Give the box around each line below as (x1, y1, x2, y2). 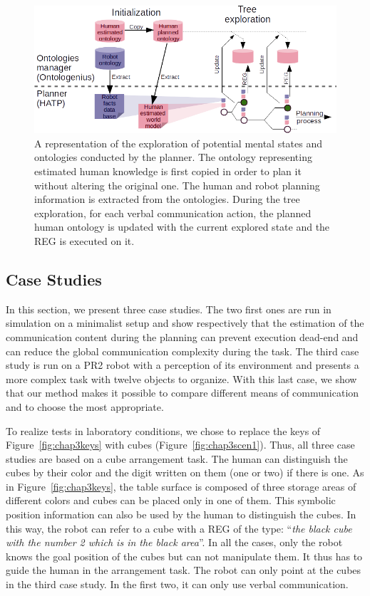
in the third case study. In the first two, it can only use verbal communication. (6, 577, 349, 592)
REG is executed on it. (34, 233, 135, 248)
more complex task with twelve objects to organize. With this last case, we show (6, 371, 357, 386)
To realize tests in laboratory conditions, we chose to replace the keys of (6, 423, 321, 438)
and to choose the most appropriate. (6, 399, 164, 414)
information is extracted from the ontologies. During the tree (34, 192, 300, 206)
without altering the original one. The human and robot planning (34, 177, 320, 192)
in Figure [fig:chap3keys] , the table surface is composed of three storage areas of (6, 479, 356, 493)
